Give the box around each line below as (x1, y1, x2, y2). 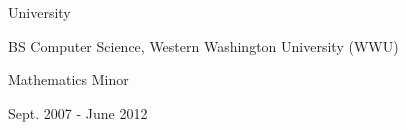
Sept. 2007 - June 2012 (8, 102, 148, 123)
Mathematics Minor (8, 69, 129, 90)
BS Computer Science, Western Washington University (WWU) (8, 35, 399, 56)
